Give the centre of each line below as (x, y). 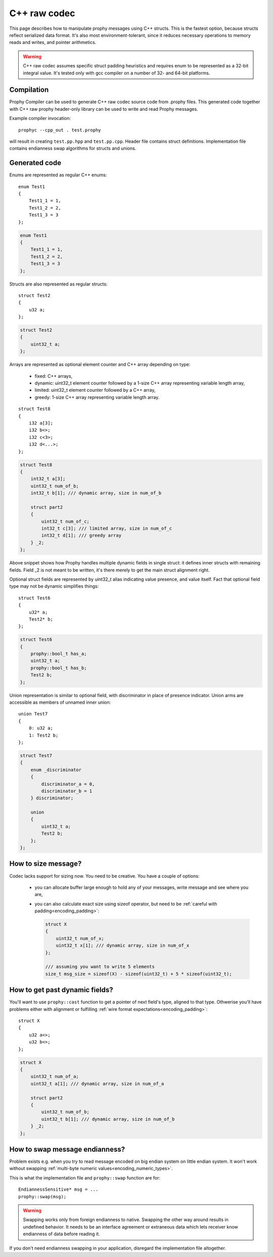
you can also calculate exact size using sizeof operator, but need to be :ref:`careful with (126, 904)
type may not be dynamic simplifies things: (54, 586)
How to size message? (45, 864)
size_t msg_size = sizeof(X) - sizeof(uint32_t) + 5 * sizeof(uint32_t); (139, 974)
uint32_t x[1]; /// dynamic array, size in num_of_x (123, 946)
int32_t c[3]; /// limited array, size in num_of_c (107, 529)
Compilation (29, 90)
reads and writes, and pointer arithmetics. (53, 43)
